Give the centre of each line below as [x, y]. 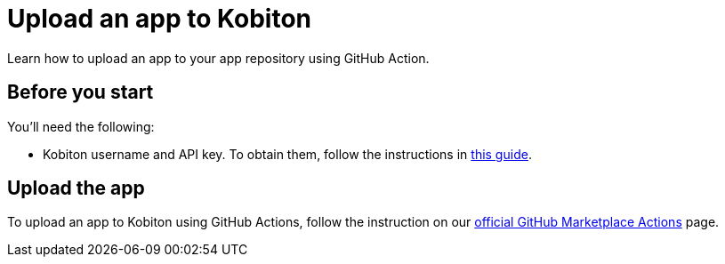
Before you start [81, 92]
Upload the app [76, 188]
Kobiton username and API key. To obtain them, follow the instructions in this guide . [287, 154]
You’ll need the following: [81, 126]
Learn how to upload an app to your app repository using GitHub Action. [218, 58]
